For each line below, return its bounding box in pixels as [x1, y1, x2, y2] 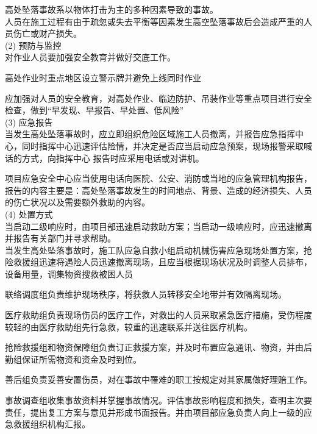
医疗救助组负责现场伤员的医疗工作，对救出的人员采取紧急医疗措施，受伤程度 [5, 308, 312, 321]
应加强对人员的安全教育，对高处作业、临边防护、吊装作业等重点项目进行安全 [5, 91, 312, 104]
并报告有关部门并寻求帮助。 [5, 232, 116, 244]
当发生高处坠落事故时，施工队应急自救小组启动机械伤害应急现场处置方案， [5, 243, 304, 256]
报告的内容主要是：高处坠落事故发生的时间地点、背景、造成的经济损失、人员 [5, 183, 312, 196]
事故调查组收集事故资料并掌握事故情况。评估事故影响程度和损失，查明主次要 [5, 394, 312, 407]
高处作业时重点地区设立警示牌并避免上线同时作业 [5, 71, 201, 84]
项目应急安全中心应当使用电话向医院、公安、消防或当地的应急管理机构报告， [5, 172, 312, 185]
